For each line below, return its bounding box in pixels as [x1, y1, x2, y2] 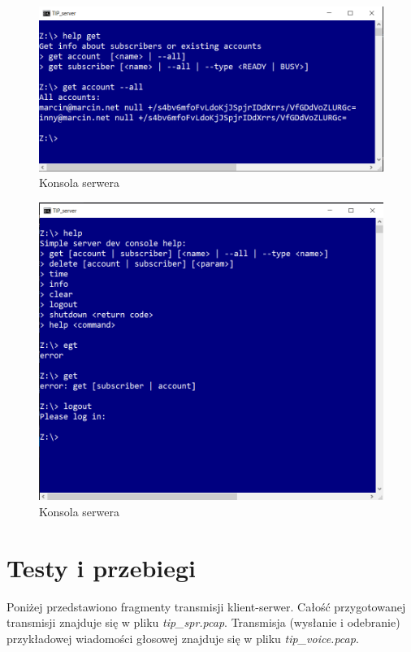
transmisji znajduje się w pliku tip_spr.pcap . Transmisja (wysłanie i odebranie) [6, 614, 400, 631]
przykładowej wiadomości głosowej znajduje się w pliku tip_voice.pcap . [6, 629, 359, 646]
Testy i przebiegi [6, 550, 197, 584]
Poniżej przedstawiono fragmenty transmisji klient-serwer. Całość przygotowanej [6, 598, 406, 615]
